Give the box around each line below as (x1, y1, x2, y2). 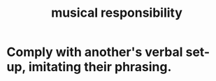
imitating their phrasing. (28, 59, 172, 75)
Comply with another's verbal (6, 44, 183, 60)
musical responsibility (50, 5, 183, 21)
